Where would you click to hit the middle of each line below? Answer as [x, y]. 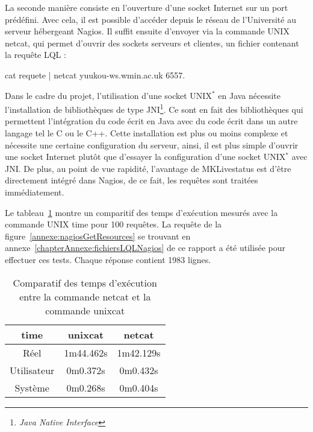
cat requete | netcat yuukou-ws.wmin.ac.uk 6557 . [95, 75]
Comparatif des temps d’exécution [85, 282]
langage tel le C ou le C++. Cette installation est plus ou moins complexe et [147, 133]
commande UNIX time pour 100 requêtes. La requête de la [113, 224]
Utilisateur [32, 370]
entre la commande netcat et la [85, 296]
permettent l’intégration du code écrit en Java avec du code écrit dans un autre [151, 121]
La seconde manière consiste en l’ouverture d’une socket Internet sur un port [147, 7]
